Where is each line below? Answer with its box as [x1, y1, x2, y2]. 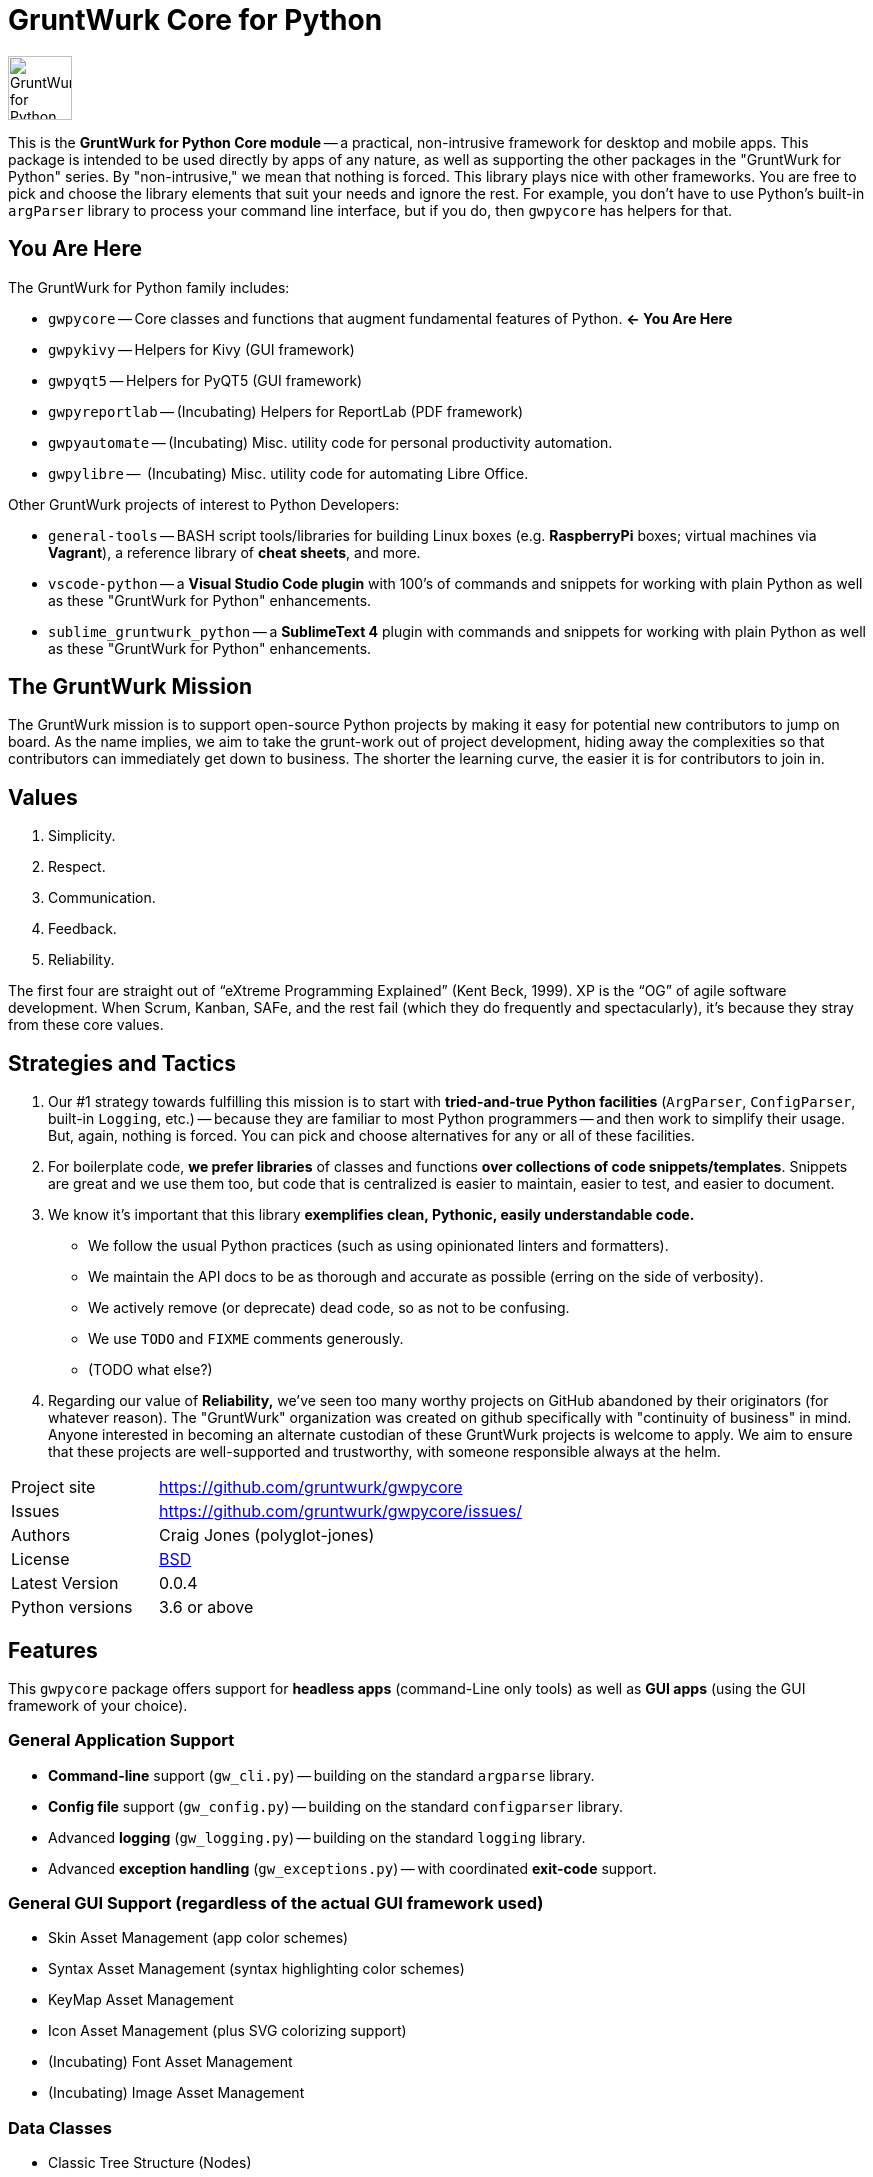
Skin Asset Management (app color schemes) [48, 1929, 349, 1947]
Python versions [11, 1597, 133, 1618]
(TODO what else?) [88, 1361, 213, 1379]
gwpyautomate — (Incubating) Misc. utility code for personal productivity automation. [48, 433, 613, 451]
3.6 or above [159, 1597, 254, 1618]
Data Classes [8, 2117, 113, 2138]
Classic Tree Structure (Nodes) [48, 2154, 252, 2172]
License [11, 1549, 70, 1570]
